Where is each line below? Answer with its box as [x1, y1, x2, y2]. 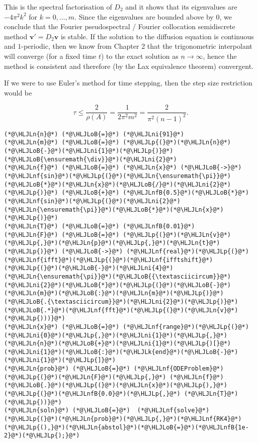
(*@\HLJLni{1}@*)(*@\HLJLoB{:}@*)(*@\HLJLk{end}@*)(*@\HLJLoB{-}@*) [4, 348, 238, 356]
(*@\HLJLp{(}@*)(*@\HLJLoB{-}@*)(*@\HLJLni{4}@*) [4, 264, 174, 272]
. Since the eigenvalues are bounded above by [74, 11, 214, 22]
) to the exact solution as [101, 50, 179, 61]
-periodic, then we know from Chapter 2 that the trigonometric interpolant [21, 41, 252, 51]
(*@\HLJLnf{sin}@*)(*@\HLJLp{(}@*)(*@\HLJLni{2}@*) [4, 198, 181, 205]
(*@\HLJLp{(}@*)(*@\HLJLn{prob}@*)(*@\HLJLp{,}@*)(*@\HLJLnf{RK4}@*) [4, 415, 242, 423]
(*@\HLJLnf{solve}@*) [137, 407, 210, 414]
